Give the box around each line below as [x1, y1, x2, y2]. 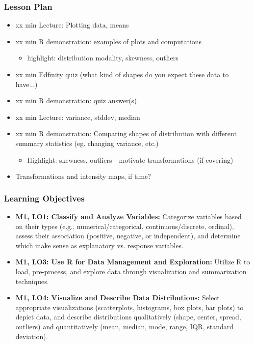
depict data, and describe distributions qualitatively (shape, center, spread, [15, 312, 241, 322]
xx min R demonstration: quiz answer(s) [15, 95, 137, 106]
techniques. [15, 276, 49, 286]
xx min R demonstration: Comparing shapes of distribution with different [15, 128, 237, 139]
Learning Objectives [4, 192, 85, 204]
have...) [15, 79, 38, 89]
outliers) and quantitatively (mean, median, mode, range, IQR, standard [15, 321, 234, 331]
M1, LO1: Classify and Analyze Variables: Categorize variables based [15, 211, 242, 221]
